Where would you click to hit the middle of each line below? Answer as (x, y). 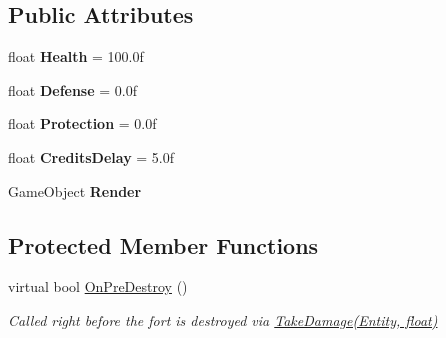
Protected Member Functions (163, 244)
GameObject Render (75, 190)
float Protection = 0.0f (82, 123)
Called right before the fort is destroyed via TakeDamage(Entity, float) (223, 319)
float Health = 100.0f (76, 56)
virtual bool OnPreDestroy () (98, 286)
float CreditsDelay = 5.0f (91, 156)
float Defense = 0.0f (73, 89)
